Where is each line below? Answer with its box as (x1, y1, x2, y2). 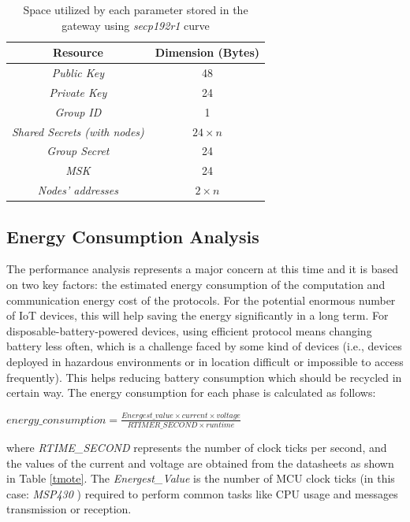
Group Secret (47, 143, 110, 159)
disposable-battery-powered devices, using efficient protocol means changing (6, 322, 372, 339)
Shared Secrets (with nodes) (12, 123, 144, 139)
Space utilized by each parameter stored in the (23, 2, 248, 17)
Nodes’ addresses (37, 182, 118, 198)
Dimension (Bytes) (155, 44, 260, 61)
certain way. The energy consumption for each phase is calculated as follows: (6, 384, 376, 401)
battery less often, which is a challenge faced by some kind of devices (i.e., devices (6, 338, 402, 354)
